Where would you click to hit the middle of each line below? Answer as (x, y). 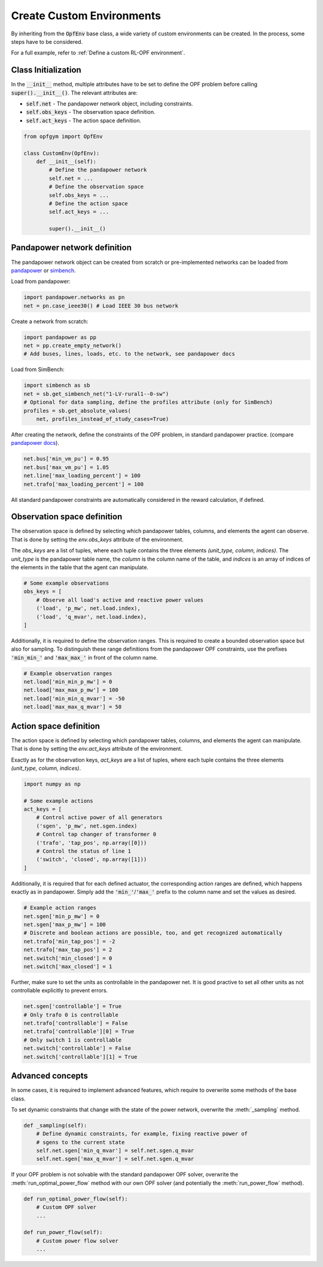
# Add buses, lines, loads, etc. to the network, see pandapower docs (129, 354)
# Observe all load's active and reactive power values (120, 600)
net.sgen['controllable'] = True (73, 1006)
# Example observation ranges (68, 673)
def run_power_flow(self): (63, 1233)
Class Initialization (46, 70)
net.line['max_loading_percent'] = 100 (82, 476)
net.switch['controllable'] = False (77, 1048)
